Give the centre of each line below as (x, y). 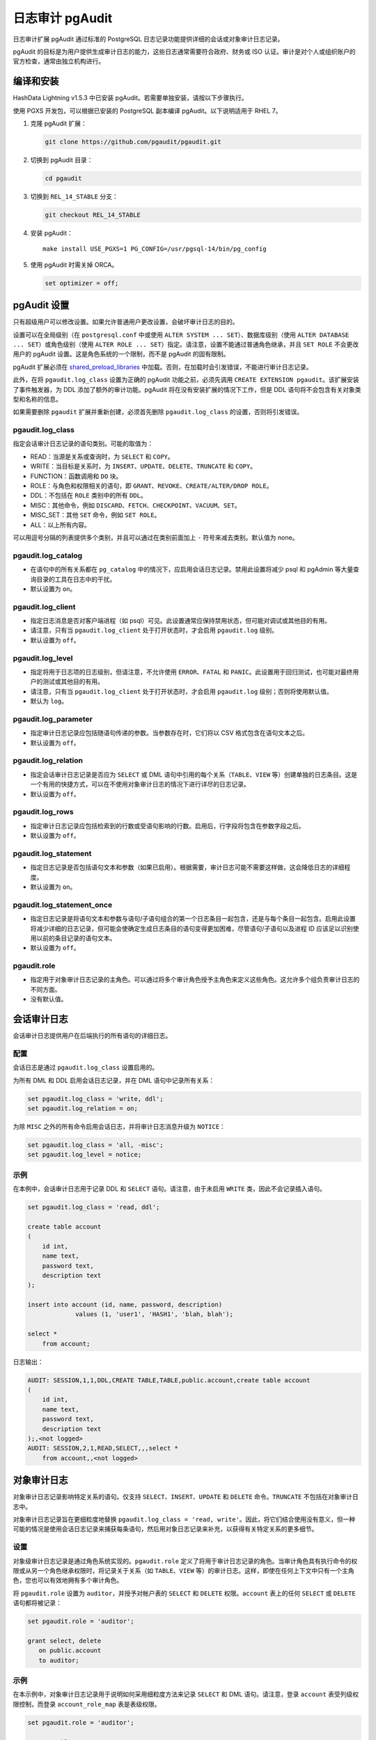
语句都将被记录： (37, 1603)
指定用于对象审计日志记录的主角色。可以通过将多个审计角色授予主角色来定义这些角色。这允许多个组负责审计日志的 (195, 980)
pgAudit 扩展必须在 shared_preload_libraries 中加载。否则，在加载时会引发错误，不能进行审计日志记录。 (163, 367)
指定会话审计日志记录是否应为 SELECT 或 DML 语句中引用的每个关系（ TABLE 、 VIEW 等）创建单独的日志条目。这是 (194, 774)
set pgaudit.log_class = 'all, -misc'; (95, 1145)
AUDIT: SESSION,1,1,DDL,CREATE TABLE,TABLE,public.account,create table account (169, 1380)
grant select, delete (64, 1640)
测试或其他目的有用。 (73, 681)
